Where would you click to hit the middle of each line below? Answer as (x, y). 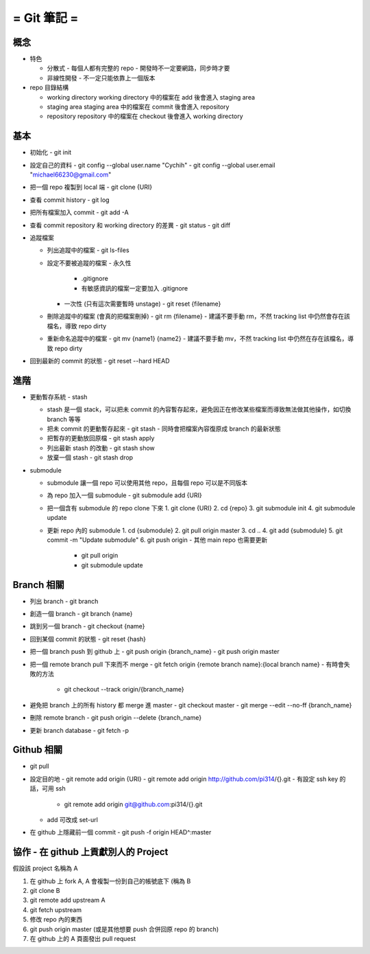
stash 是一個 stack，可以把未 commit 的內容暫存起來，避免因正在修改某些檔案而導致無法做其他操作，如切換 (199, 409)
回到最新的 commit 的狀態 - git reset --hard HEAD (100, 361)
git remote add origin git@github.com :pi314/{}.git (133, 804)
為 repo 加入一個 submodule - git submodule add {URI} (124, 495)
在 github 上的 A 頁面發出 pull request (83, 939)
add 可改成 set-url (73, 820)
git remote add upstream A (67, 900)
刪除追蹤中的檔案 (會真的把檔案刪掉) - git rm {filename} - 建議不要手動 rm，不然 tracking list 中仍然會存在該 (199, 317)
